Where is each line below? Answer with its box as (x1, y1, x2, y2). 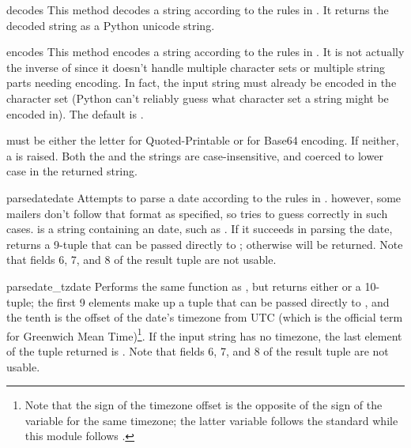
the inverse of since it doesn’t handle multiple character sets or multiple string (6, 58, 385, 75)
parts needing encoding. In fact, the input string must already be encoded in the (6, 74, 397, 91)
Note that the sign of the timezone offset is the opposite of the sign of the (25, 397, 383, 413)
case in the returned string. (6, 163, 138, 179)
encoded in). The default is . (6, 105, 144, 122)
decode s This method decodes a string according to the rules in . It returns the (6, 2, 389, 17)
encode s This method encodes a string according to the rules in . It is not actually (6, 43, 405, 60)
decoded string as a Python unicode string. (6, 17, 215, 33)
